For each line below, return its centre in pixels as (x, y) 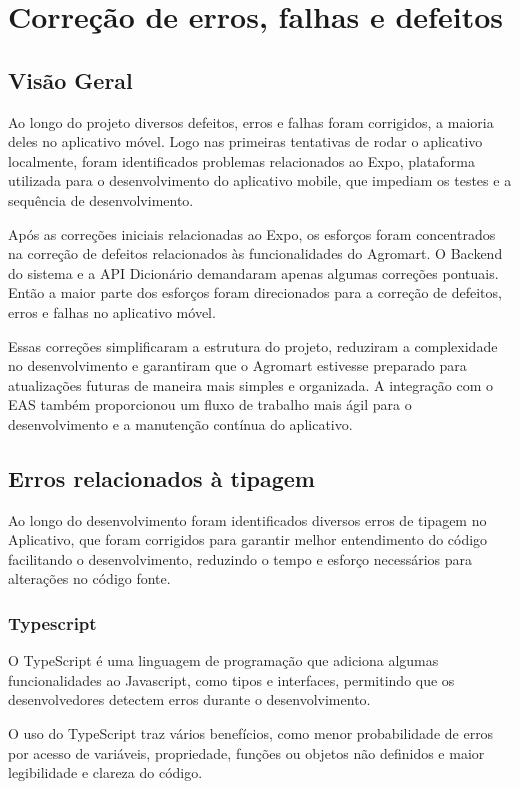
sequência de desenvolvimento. (101, 199)
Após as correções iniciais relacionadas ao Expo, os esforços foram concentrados (252, 233)
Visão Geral (70, 79)
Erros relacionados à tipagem (161, 477)
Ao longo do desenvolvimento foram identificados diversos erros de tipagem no (247, 519)
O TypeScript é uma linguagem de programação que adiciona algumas (223, 660)
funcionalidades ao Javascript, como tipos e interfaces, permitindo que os (231, 679)
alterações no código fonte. (89, 578)
